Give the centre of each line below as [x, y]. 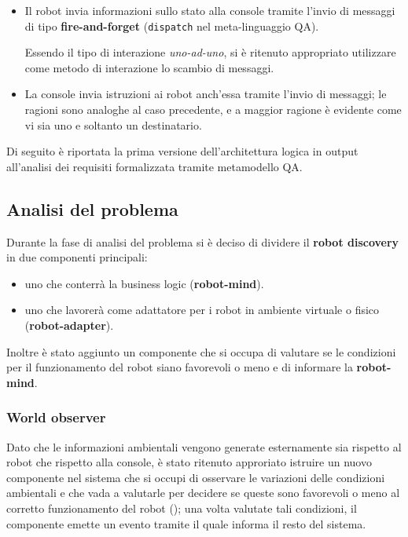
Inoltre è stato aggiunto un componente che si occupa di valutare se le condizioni [201, 351]
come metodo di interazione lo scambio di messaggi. [149, 67]
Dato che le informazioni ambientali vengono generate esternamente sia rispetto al [204, 446]
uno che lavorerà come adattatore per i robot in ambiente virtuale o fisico [202, 310]
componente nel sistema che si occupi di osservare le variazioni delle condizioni [196, 477]
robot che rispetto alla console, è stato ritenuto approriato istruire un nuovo [189, 462]
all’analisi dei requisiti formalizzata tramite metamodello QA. [154, 166]
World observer [56, 417]
